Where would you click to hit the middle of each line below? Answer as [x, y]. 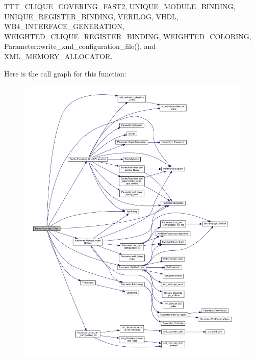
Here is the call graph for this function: [65, 73]
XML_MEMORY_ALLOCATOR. [58, 56]
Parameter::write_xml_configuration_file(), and [80, 46]
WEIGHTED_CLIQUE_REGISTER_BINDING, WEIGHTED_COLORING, [128, 36]
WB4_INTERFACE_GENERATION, [64, 26]
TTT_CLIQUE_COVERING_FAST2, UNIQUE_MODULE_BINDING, [120, 6]
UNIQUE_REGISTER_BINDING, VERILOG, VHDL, [91, 16]
